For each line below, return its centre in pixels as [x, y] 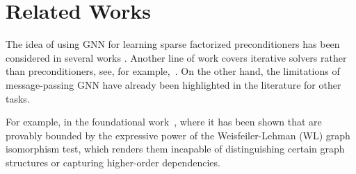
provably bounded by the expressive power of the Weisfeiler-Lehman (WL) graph [178, 135]
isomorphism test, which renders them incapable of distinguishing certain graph [175, 149]
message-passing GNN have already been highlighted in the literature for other [173, 84]
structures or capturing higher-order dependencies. [113, 162]
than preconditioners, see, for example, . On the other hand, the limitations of [173, 71]
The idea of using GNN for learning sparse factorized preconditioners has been [173, 44]
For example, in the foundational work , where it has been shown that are [164, 122]
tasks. [18, 98]
